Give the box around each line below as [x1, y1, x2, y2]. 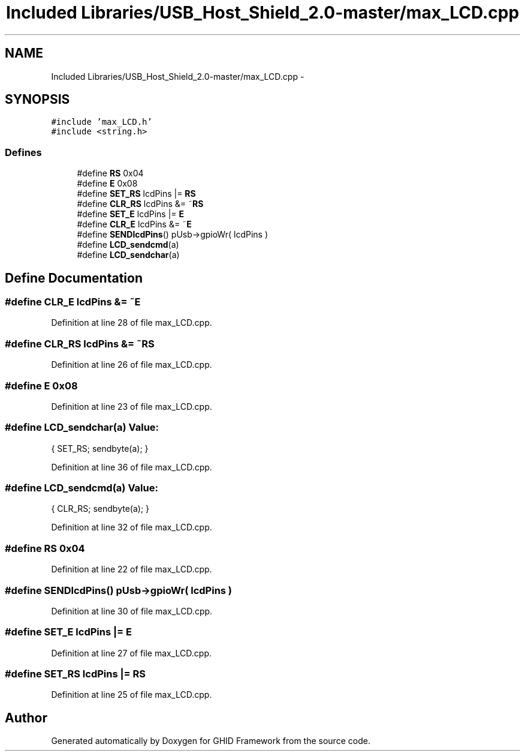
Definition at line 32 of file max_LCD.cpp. [51, 522, 212, 533]
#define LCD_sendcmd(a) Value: [5, 482, 158, 494]
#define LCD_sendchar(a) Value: [5, 421, 159, 434]
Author [5, 710, 47, 725]
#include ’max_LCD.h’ [51, 117, 152, 127]
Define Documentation [5, 270, 143, 286]
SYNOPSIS [5, 92, 70, 107]
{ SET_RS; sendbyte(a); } [51, 443, 149, 454]
